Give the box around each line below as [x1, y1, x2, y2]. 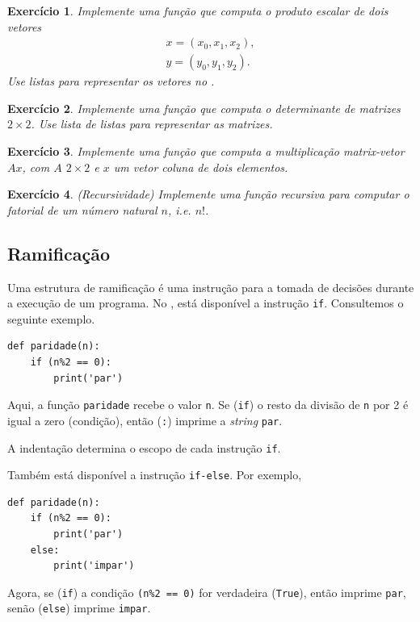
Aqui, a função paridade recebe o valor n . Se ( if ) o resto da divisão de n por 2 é [7, 396, 409, 413]
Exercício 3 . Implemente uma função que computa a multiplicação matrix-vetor [7, 143, 405, 160]
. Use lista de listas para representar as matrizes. [31, 115, 273, 132]
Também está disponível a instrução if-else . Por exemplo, [7, 466, 302, 483]
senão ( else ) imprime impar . [7, 599, 151, 616]
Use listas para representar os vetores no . [7, 73, 215, 90]
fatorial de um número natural [7, 201, 157, 218]
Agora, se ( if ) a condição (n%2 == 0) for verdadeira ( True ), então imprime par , [7, 583, 406, 600]
